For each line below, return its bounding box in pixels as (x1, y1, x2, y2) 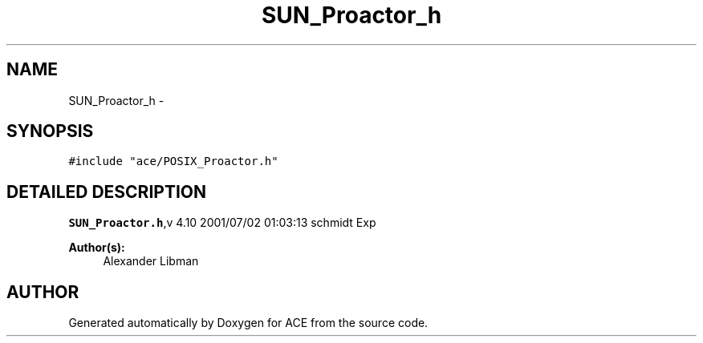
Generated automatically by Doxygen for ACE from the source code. (68, 316, 429, 330)
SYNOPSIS (6, 121, 94, 142)
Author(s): (68, 240, 125, 255)
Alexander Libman (103, 254, 199, 268)
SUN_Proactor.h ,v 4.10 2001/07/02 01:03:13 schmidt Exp (68, 216, 376, 230)
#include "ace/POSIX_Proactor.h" (68, 155, 278, 168)
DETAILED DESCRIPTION (6, 181, 207, 202)
